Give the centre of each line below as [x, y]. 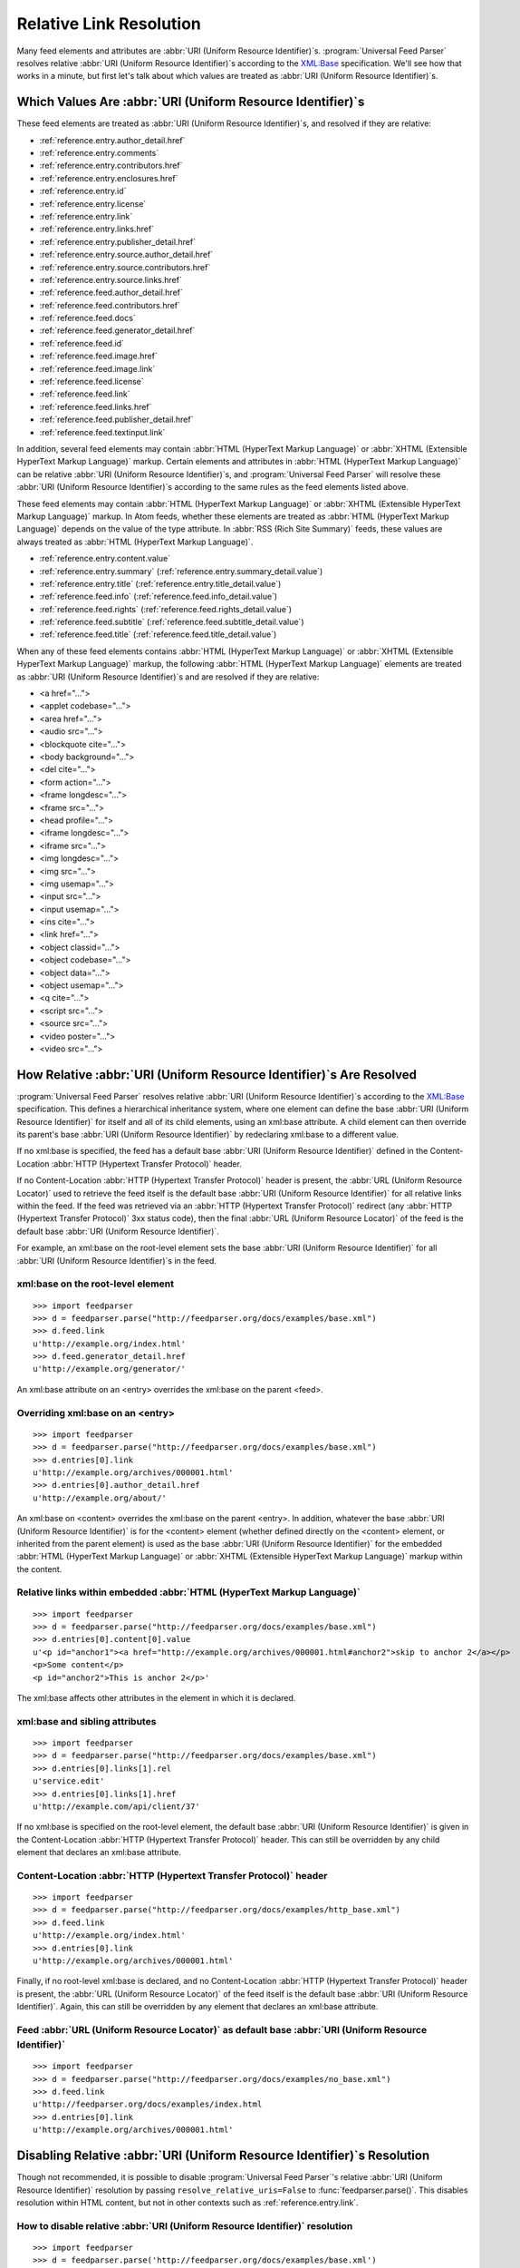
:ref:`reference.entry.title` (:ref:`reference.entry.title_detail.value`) [160, 583]
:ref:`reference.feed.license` [91, 382]
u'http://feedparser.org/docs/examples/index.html [148, 2104]
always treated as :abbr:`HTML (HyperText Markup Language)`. [135, 542]
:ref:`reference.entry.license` [93, 203]
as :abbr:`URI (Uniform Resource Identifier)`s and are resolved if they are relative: [168, 677]
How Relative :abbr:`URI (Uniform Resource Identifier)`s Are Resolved [217, 1075]
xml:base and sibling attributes [87, 1721]
